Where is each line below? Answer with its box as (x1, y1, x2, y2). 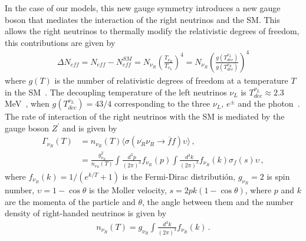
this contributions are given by (5, 36, 116, 48)
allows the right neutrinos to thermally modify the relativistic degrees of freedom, (5, 25, 300, 37)
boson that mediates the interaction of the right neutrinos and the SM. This (5, 13, 280, 25)
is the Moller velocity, (88, 183, 167, 196)
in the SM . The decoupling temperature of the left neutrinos (5, 85, 227, 98)
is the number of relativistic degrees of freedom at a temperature (54, 74, 288, 86)
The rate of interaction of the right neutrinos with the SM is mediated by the (5, 110, 285, 123)
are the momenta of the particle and (5, 195, 136, 207)
